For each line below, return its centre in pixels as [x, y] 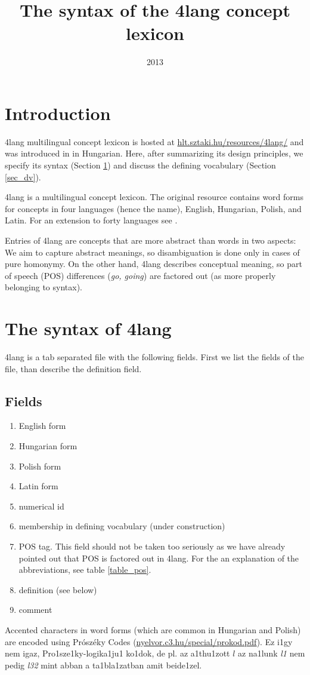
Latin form [38, 486]
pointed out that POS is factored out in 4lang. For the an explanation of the [159, 558]
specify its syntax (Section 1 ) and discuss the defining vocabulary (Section [140, 165]
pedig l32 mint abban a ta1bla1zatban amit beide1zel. [103, 665]
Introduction [58, 113]
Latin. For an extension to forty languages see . [91, 220]
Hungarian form [48, 446]
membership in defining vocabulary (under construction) [122, 526]
